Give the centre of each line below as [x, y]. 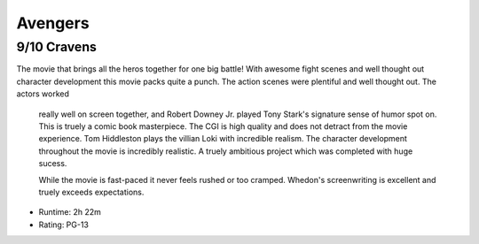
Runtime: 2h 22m [70, 212]
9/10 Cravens [57, 47]
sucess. [53, 164]
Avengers [53, 23]
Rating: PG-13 [63, 225]
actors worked [43, 94]
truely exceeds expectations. [91, 192]
